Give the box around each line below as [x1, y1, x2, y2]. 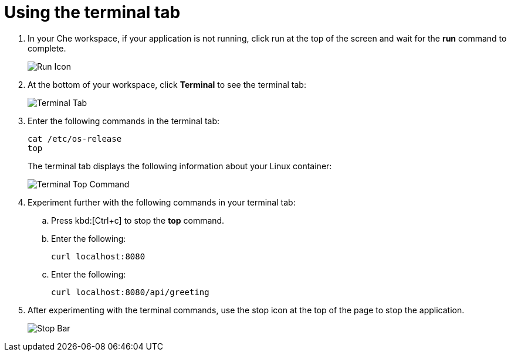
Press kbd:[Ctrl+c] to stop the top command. [51, 215, 225, 225]
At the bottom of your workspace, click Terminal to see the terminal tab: [28, 79, 306, 90]
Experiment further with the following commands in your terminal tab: [28, 197, 296, 207]
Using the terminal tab [4, 2, 181, 22]
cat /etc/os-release [28, 133, 122, 143]
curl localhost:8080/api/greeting [51, 287, 209, 297]
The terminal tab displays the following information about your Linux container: [28, 160, 332, 171]
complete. [28, 43, 66, 53]
